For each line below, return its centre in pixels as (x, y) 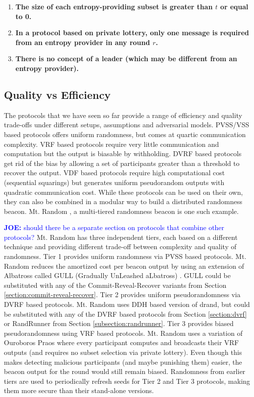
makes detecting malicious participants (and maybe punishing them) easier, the (123, 362)
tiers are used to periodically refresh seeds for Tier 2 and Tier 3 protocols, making (127, 381)
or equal (234, 6)
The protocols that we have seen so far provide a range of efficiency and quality (123, 115)
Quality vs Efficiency (57, 94)
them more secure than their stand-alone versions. (79, 390)
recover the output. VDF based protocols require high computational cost (115, 173)
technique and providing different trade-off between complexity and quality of (120, 246)
